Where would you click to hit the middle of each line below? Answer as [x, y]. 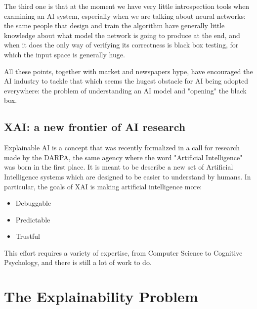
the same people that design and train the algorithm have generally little [114, 25]
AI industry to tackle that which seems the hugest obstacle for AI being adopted [126, 81]
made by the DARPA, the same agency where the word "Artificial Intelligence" [123, 157]
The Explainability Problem [101, 296]
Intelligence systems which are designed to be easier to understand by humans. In [128, 176]
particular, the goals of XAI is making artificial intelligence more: [103, 186]
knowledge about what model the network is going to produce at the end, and [122, 35]
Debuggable [33, 203]
